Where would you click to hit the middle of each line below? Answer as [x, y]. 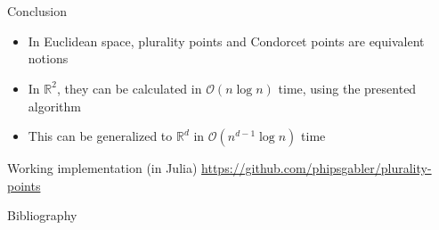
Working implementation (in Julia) [102, 168]
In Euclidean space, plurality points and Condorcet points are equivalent [226, 41]
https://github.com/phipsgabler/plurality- [317, 168]
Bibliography [42, 215]
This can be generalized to [100, 136]
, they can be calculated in [129, 88]
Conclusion [37, 11]
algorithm [54, 106]
